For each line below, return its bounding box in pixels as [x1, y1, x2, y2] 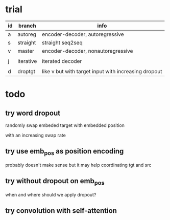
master [17, 47, 35, 54]
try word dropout [5, 108, 60, 117]
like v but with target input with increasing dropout [41, 68, 162, 75]
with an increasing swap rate [5, 132, 66, 138]
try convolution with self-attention [5, 206, 117, 215]
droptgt [17, 68, 36, 75]
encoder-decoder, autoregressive [41, 31, 124, 38]
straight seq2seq [41, 39, 83, 46]
